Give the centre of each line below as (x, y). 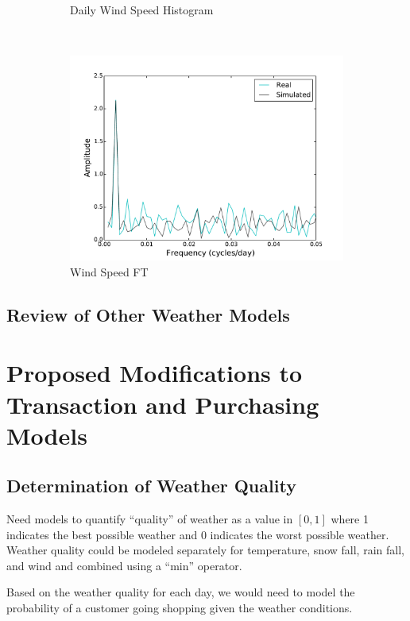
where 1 (350, 519)
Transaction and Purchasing (163, 404)
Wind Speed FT (109, 271)
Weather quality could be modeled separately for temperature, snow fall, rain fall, (205, 550)
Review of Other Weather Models (148, 314)
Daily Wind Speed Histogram (142, 10)
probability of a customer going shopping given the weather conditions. (180, 608)
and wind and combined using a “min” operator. (124, 565)
